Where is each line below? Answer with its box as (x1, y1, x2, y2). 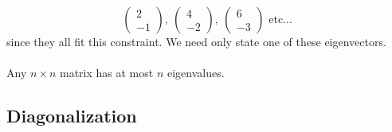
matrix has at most (59, 64, 154, 81)
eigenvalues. (167, 64, 225, 81)
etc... (269, 14, 292, 25)
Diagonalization (6, 103, 137, 128)
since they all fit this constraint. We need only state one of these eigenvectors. (6, 33, 386, 49)
